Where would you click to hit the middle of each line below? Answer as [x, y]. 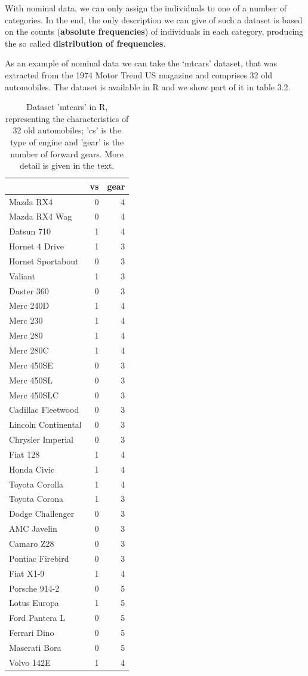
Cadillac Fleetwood [44, 409]
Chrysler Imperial [41, 439]
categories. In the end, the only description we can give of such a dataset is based [154, 19]
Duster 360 [29, 290]
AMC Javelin [33, 529]
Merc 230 [26, 320]
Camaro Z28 [32, 543]
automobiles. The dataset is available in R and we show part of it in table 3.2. [148, 86]
